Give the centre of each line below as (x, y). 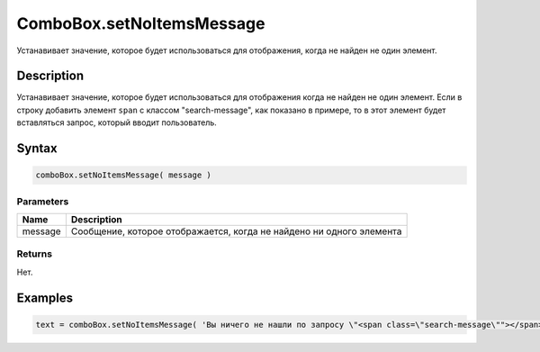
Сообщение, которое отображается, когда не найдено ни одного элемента (236, 231)
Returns (35, 254)
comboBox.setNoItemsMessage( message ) (123, 175)
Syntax (37, 149)
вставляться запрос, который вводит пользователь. (117, 122)
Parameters (43, 201)
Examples (45, 298)
